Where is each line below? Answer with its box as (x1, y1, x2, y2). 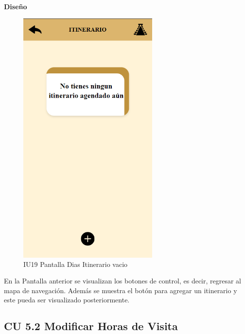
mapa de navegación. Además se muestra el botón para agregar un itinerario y (4, 285, 237, 295)
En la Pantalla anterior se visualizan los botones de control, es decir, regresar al (4, 276, 241, 286)
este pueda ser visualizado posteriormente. (4, 295, 130, 305)
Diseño (4, 1, 27, 11)
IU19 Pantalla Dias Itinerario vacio (23, 259, 128, 269)
